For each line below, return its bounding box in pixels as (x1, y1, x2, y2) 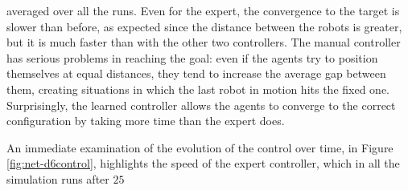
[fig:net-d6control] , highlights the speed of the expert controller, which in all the (6, 155, 400, 172)
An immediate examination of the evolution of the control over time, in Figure (6, 139, 394, 156)
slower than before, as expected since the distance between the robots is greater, (6, 18, 402, 34)
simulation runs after (6, 170, 109, 187)
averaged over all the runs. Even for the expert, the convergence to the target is (6, 2, 400, 18)
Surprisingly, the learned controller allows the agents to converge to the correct (6, 96, 396, 113)
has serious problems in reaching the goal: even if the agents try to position (6, 49, 378, 66)
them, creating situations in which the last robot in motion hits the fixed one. (6, 80, 390, 97)
